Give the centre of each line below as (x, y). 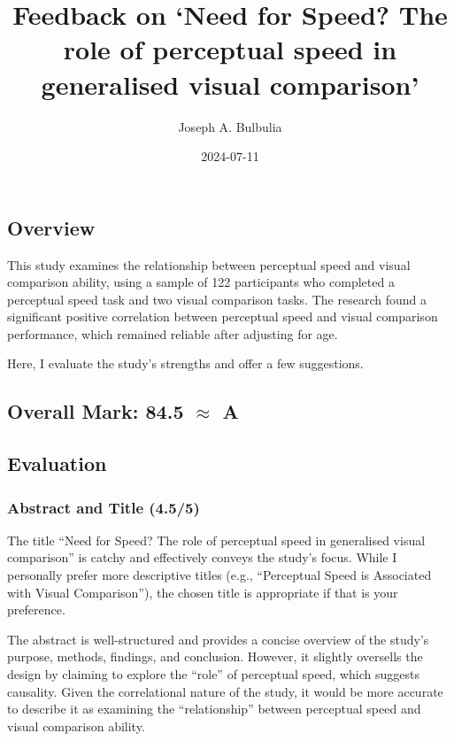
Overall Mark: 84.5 (96, 411)
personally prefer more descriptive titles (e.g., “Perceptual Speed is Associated (219, 575)
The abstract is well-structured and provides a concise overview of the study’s (218, 639)
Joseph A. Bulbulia (230, 126)
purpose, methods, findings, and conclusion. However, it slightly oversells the (215, 656)
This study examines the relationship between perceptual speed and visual (209, 264)
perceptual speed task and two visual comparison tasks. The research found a (217, 299)
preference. (36, 610)
